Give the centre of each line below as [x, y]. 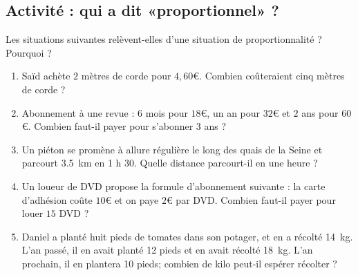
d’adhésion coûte [57, 199]
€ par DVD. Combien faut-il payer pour [251, 199]
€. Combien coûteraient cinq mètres [269, 76]
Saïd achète [46, 76]
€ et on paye [132, 199]
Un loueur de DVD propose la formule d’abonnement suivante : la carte [173, 186]
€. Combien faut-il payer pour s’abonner [107, 126]
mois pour [167, 112]
